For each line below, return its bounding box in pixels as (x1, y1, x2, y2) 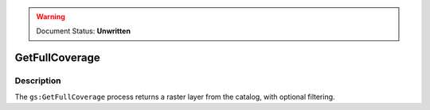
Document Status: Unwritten (36, 26, 131, 36)
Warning (36, 12, 65, 21)
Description (14, 75, 61, 86)
